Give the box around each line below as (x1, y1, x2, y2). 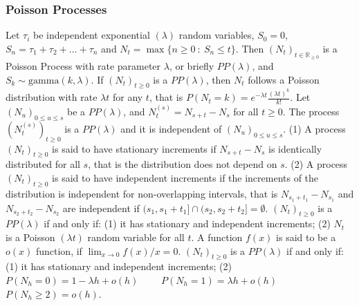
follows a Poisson (248, 72, 320, 86)
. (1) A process (283, 121, 346, 135)
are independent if (62, 200, 140, 215)
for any (112, 90, 143, 104)
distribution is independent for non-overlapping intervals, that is (6, 186, 278, 200)
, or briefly (169, 59, 214, 73)
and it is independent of (120, 121, 222, 135)
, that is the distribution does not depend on (88, 157, 277, 171)
